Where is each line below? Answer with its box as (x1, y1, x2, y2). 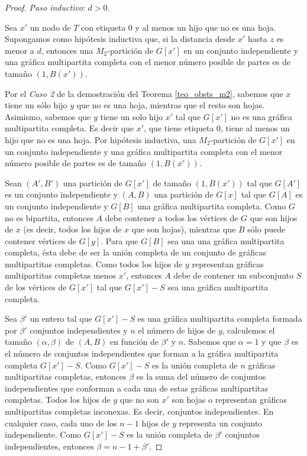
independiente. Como (5, 428, 82, 441)
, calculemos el (222, 324, 275, 336)
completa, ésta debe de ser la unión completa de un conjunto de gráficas (5, 246, 266, 258)
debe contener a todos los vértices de (105, 211, 238, 224)
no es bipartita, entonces (5, 211, 93, 224)
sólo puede (247, 223, 286, 235)
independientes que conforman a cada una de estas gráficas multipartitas (5, 381, 269, 394)
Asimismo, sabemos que (5, 110, 91, 122)
